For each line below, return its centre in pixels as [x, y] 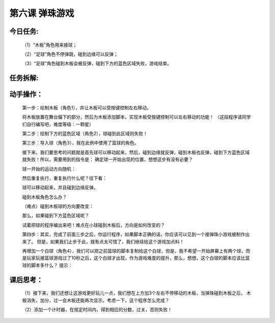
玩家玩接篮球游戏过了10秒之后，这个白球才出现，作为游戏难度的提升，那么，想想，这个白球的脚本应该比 [136, 258]
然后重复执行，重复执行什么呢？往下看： [64, 178]
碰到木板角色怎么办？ [45, 197]
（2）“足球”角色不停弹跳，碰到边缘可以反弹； [70, 54]
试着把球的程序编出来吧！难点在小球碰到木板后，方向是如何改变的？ [93, 225]
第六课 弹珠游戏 [42, 13]
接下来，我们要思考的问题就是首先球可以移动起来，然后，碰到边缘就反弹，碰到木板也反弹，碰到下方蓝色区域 [136, 152]
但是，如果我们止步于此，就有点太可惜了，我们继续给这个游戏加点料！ [110, 241]
